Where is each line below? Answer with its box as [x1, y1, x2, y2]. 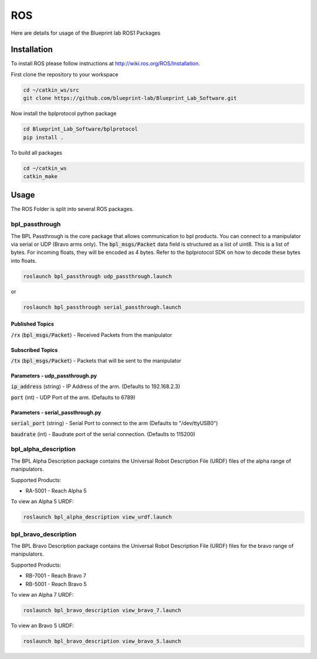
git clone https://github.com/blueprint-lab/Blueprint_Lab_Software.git [23, 95, 237, 102]
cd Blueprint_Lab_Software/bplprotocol [23, 126, 138, 132]
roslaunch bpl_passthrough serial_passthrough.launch [23, 303, 181, 310]
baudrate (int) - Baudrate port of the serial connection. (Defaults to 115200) [11, 430, 195, 437]
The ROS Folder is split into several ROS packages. [11, 206, 134, 213]
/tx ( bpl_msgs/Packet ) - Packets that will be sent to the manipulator [11, 357, 181, 364]
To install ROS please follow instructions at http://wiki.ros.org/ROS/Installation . [11, 60, 200, 67]
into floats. [11, 257, 37, 264]
